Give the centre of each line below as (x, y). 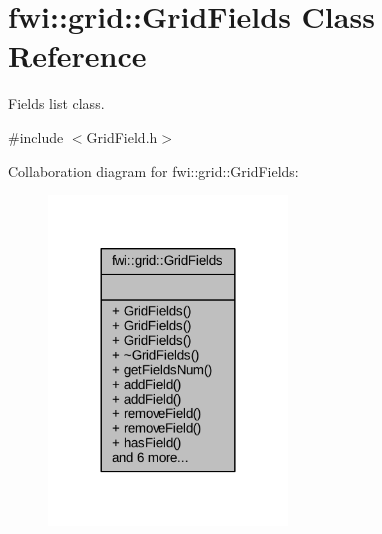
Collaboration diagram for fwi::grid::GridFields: (153, 170)
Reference (77, 55)
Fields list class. (56, 103)
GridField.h (122, 136)
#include (36, 136)
